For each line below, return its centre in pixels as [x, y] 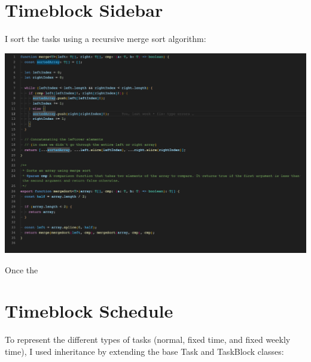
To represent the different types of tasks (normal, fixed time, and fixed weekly [148, 340]
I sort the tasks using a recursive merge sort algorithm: [106, 39]
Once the [22, 269]
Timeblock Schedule [89, 311]
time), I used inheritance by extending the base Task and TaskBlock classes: [144, 351]
